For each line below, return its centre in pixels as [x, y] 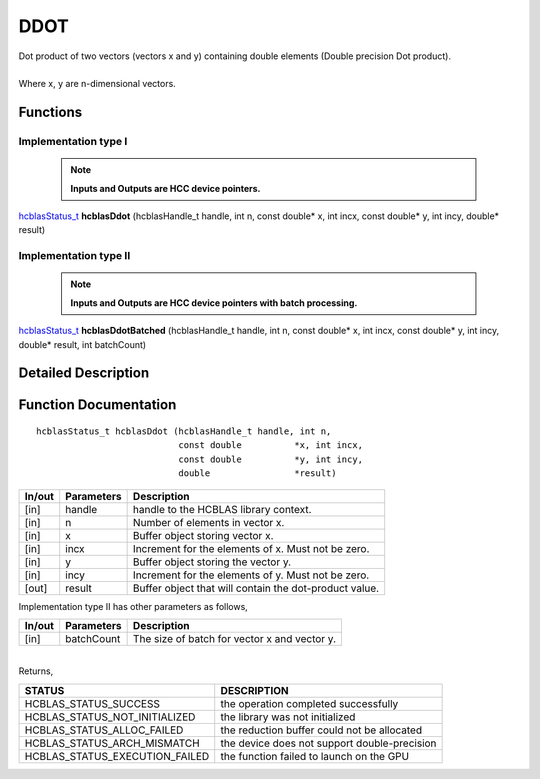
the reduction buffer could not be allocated [321, 730]
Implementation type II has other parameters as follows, [133, 606]
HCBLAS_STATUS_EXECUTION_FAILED [117, 756]
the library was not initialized [288, 717]
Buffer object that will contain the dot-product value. [256, 588]
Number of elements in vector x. [208, 522]
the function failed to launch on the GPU [315, 756]
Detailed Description [84, 373]
